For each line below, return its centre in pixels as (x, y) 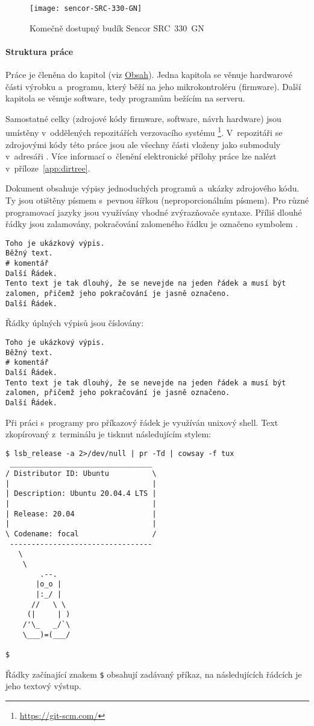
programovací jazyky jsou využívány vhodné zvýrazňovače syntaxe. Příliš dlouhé (154, 212)
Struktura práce (39, 51)
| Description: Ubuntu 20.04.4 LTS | (81, 494)
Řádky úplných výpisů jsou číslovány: (75, 323)
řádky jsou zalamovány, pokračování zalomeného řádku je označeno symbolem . (152, 224)
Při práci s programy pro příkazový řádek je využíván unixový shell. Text (142, 422)
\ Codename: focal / (81, 534)
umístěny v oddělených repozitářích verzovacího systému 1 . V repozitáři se (144, 132)
